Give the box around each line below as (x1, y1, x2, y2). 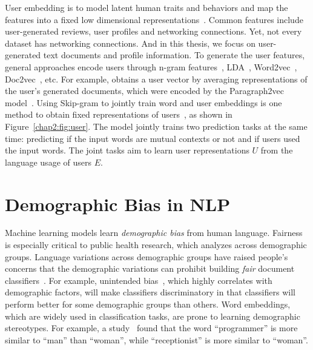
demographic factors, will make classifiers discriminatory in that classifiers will (5, 286, 295, 298)
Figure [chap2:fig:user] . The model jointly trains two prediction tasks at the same (5, 119, 308, 132)
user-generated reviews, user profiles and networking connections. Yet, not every (5, 25, 302, 38)
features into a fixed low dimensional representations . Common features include (5, 13, 303, 25)
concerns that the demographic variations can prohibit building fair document (5, 262, 295, 275)
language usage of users (5, 155, 91, 168)
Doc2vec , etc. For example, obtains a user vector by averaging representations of (5, 72, 308, 85)
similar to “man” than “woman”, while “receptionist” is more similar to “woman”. (5, 333, 308, 346)
